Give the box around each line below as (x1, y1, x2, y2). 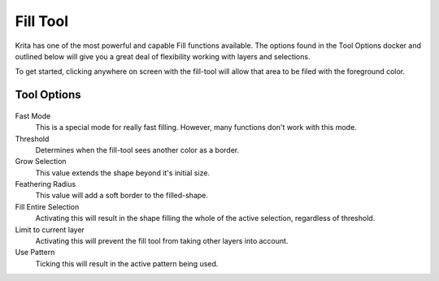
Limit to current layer (15, 224, 85, 235)
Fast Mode (15, 110, 51, 121)
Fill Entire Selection (15, 201, 80, 211)
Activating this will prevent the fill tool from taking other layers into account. (35, 236, 289, 246)
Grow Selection (15, 157, 67, 166)
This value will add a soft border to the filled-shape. (35, 191, 209, 201)
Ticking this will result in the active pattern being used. (35, 258, 219, 268)
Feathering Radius (15, 179, 76, 189)
